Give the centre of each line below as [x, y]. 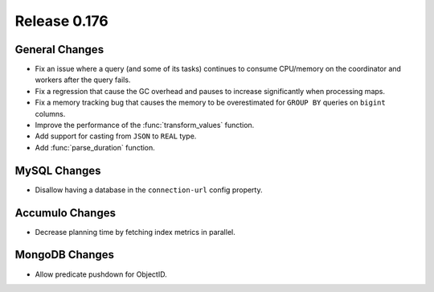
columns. [50, 113]
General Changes [59, 49]
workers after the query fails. [83, 80]
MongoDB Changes [65, 255]
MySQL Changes [58, 170]
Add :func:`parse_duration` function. [95, 147]
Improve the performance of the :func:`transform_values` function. [145, 125]
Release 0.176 [61, 21]
